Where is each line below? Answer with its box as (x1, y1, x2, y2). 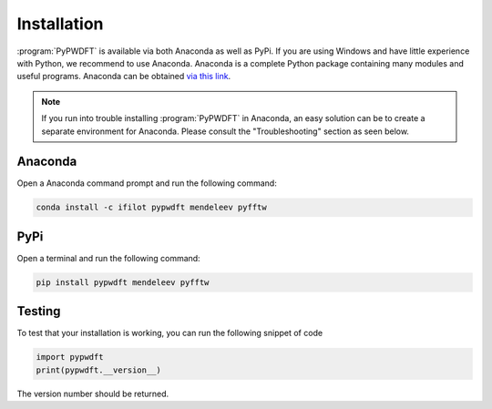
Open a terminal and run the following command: (16, 252, 200, 263)
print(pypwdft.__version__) (36, 364, 161, 375)
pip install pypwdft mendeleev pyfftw (36, 277, 210, 287)
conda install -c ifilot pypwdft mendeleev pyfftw (36, 202, 268, 213)
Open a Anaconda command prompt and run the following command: (16, 178, 277, 189)
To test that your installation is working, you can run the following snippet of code (16, 328, 323, 339)
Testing (16, 303, 61, 319)
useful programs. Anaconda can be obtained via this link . (16, 71, 231, 82)
